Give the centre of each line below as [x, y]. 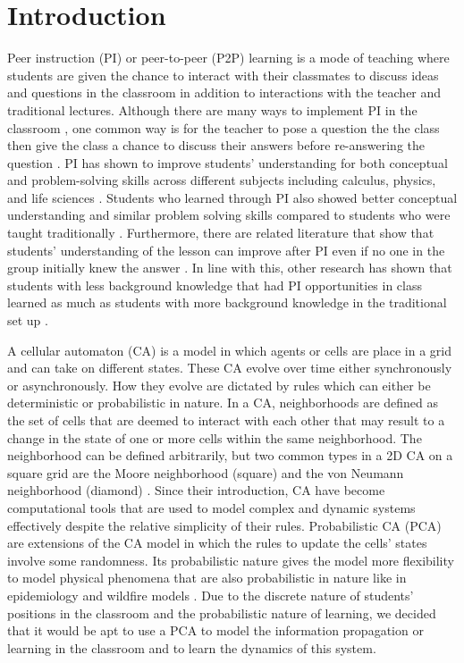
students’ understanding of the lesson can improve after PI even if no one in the [226, 250]
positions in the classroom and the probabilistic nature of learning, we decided [222, 613]
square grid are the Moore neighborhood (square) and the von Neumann [206, 472]
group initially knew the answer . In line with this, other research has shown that [230, 268]
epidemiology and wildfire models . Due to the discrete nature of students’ [211, 595]
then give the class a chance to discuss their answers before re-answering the [216, 145]
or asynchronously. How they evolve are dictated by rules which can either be [219, 385]
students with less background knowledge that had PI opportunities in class [215, 285]
